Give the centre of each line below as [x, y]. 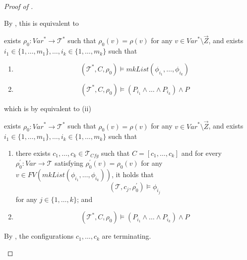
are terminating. [126, 236]
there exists [33, 153]
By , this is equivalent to [41, 23]
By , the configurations [39, 236]
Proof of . [19, 6]
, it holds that [132, 174]
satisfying [69, 163]
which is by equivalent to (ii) [48, 108]
